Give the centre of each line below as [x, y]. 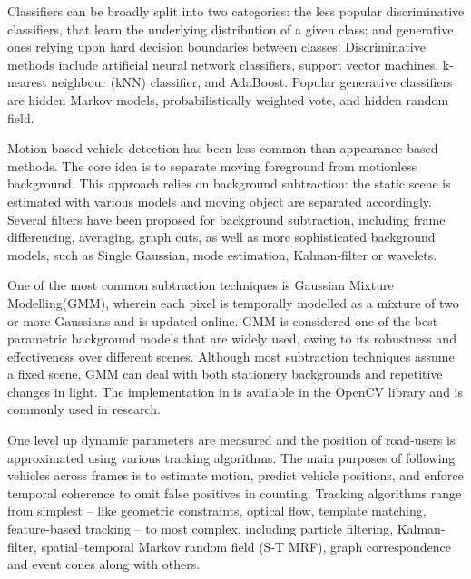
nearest [27, 82]
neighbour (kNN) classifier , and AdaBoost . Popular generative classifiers [252, 82]
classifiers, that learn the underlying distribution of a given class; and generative [231, 29]
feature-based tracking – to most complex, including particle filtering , [201, 529]
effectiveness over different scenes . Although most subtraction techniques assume [231, 356]
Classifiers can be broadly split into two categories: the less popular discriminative [236, 11]
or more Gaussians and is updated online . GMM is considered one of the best [223, 320]
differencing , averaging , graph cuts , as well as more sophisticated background [221, 237]
